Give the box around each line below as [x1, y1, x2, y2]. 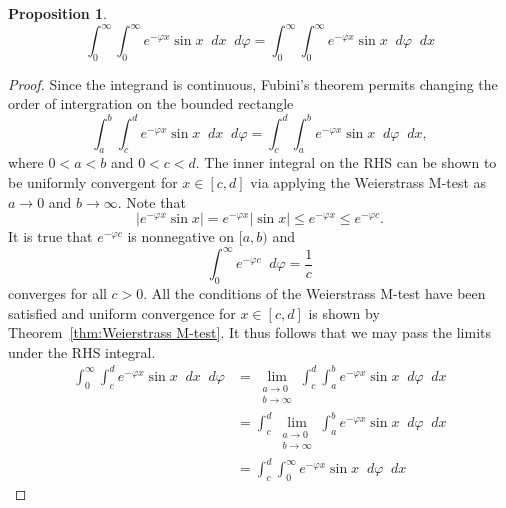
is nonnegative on [127, 226, 235, 247]
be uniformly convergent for [8, 171, 178, 192]
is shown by [308, 302, 380, 323]
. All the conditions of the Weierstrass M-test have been [143, 283, 486, 304]
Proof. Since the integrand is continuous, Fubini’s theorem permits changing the [8, 73, 498, 94]
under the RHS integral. [8, 341, 156, 362]
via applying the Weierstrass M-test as [250, 171, 487, 192]
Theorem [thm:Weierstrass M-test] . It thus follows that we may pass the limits [8, 322, 491, 343]
